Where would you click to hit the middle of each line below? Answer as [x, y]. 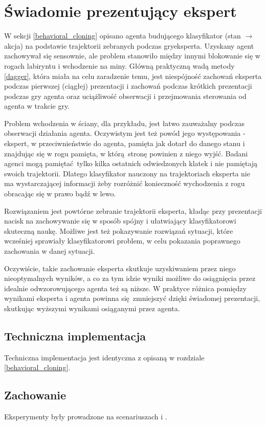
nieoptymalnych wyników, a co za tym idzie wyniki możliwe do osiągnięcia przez [130, 278]
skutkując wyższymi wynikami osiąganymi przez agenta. [92, 308]
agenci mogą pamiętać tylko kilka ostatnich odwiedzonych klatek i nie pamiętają [131, 163]
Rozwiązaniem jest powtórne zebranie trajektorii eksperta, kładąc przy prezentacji [133, 210]
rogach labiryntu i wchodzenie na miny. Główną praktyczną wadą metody [119, 65]
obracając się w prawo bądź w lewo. [60, 194]
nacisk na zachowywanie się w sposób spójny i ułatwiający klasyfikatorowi [120, 221]
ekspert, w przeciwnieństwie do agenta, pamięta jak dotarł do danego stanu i [125, 143]
